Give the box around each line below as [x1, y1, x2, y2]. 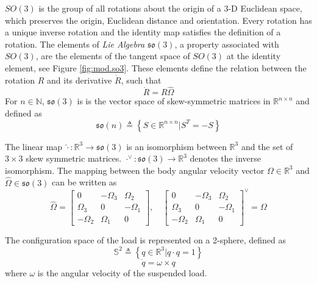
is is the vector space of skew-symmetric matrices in [77, 95, 271, 107]
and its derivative [47, 73, 112, 86]
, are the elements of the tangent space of [35, 49, 190, 62]
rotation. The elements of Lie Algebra [5, 37, 145, 50]
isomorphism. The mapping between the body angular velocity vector [5, 163, 265, 176]
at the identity [226, 49, 281, 62]
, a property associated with [174, 37, 279, 50]
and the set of [241, 140, 293, 152]
